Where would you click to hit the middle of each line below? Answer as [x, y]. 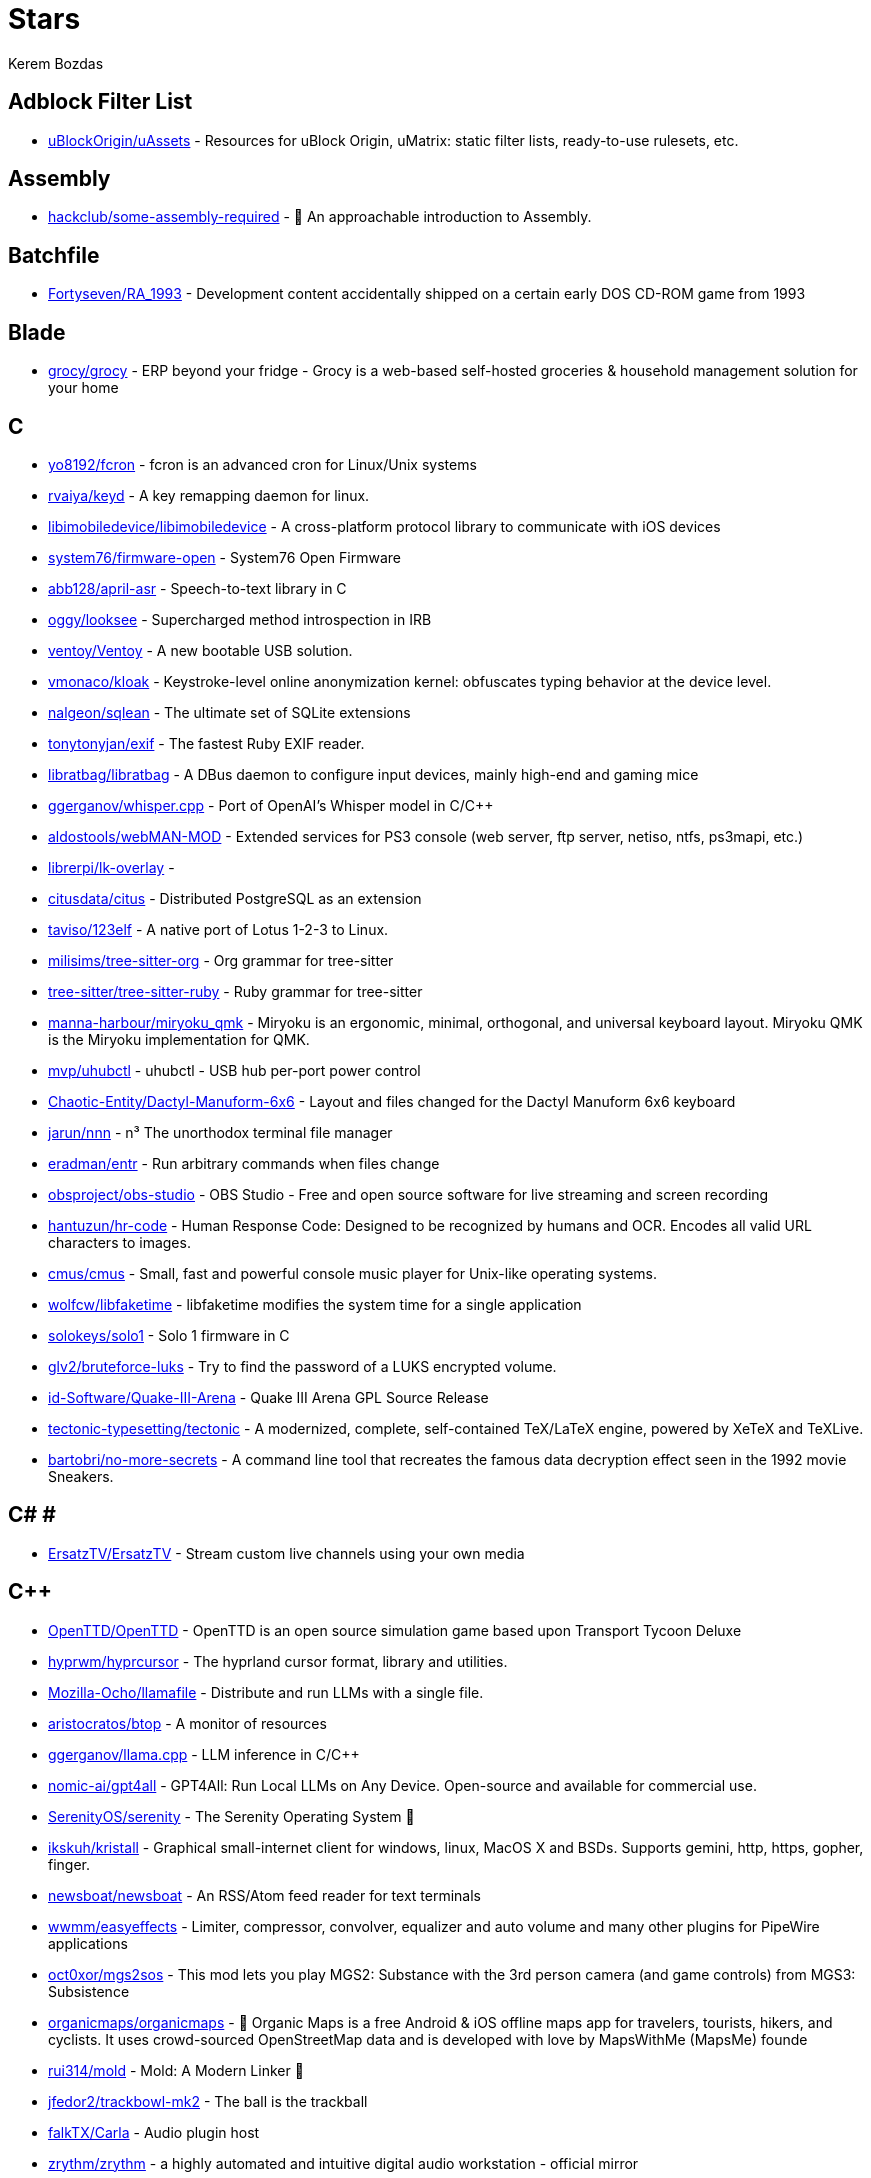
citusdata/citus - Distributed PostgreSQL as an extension [235, 898]
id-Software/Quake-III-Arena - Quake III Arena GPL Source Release [268, 1397]
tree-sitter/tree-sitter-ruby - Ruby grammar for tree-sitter [235, 991]
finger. [69, 1864]
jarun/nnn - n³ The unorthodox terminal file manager [220, 1132]
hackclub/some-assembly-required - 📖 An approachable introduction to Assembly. [320, 217]
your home [83, 388]
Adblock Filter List [100, 102]
